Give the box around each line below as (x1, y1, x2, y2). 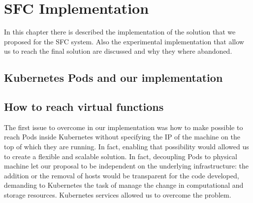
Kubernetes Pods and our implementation (4, 70, 223, 85)
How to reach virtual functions (4, 99, 164, 114)
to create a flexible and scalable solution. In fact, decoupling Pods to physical (4, 151, 237, 161)
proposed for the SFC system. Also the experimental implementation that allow (4, 36, 244, 46)
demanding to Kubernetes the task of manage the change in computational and (4, 180, 244, 190)
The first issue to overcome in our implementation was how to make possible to (4, 122, 243, 132)
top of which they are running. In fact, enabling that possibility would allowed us (4, 141, 249, 152)
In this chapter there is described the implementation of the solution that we (4, 27, 236, 37)
